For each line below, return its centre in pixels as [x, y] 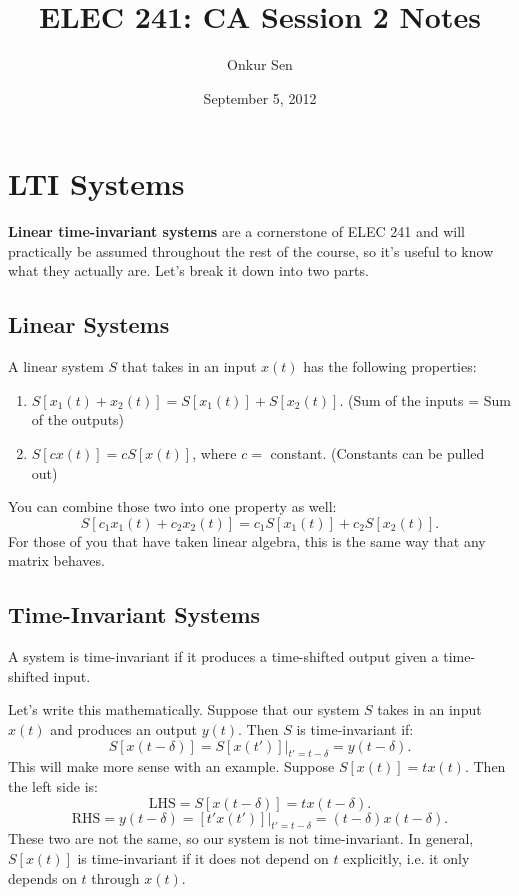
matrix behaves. [56, 560]
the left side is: [53, 785]
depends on [42, 877]
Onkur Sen [260, 64]
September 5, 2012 [260, 97]
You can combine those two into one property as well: [172, 506]
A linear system [56, 366]
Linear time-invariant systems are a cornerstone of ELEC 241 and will [236, 231]
